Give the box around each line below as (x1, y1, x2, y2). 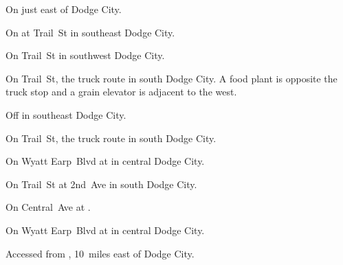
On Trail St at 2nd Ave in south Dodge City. (5, 176, 197, 191)
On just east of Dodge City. (5, 2, 122, 16)
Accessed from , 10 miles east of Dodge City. (5, 246, 195, 260)
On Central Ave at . (5, 200, 91, 214)
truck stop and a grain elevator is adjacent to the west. (5, 84, 237, 99)
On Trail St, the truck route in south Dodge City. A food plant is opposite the (5, 71, 338, 85)
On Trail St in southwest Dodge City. (5, 48, 165, 62)
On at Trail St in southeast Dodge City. (5, 25, 175, 39)
